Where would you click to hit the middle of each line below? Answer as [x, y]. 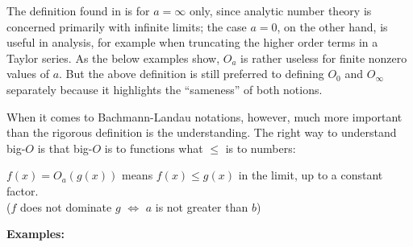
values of [28, 74]
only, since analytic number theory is [280, 10]
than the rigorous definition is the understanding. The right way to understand [202, 132]
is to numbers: [261, 148]
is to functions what [154, 148]
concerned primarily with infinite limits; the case [127, 26]
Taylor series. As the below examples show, [113, 58]
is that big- [65, 148]
